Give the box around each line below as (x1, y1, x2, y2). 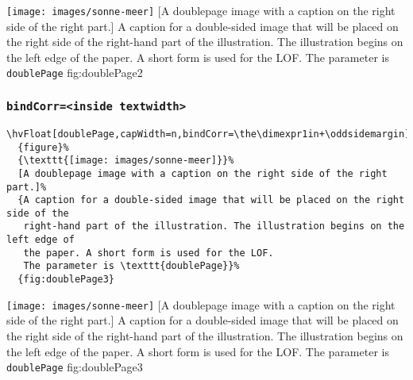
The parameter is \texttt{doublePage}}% (23, 260, 240, 272)
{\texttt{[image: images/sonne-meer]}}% (17, 155, 234, 167)
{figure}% (17, 141, 69, 153)
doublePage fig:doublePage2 (6, 64, 143, 81)
